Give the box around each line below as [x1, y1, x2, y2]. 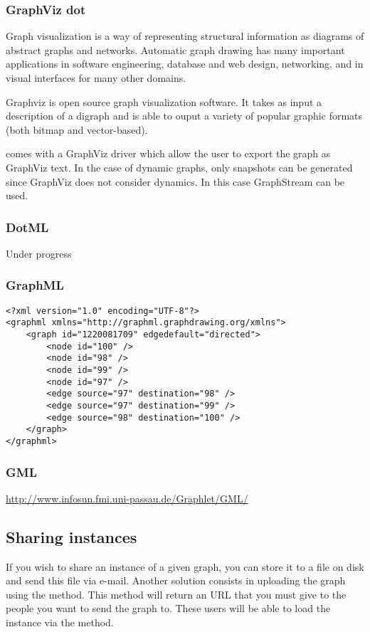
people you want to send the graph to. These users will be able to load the [6, 601, 331, 616]
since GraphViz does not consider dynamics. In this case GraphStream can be [6, 174, 345, 189]
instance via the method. [6, 615, 114, 630]
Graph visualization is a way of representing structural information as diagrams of [6, 28, 364, 43]
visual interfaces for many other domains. [6, 70, 186, 85]
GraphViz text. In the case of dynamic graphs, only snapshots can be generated [6, 159, 353, 174]
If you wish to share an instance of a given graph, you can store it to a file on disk [6, 559, 364, 574]
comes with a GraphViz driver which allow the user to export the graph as [6, 146, 331, 161]
